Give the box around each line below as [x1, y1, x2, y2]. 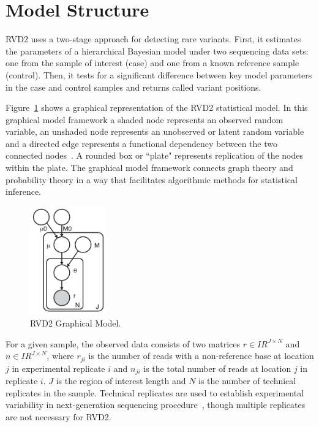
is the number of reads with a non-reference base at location [88, 349, 314, 362]
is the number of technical [198, 374, 296, 387]
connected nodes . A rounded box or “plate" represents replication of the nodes [6, 149, 304, 162]
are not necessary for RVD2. [6, 410, 111, 423]
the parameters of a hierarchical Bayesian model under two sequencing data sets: [6, 44, 309, 57]
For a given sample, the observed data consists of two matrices [6, 337, 240, 350]
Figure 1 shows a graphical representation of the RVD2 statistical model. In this [6, 101, 308, 114]
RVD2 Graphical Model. [30, 316, 121, 329]
